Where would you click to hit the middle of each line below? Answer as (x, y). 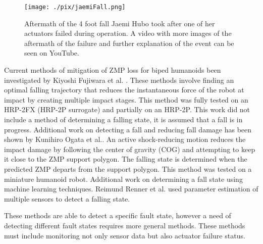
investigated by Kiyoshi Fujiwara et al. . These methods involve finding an (119, 80)
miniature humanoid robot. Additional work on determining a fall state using (123, 179)
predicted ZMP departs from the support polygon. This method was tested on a (128, 168)
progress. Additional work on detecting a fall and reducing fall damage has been (128, 129)
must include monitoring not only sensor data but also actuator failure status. (125, 235)
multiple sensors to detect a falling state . (67, 198)
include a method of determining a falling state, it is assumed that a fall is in (123, 119)
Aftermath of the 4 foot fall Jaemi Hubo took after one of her (120, 23)
